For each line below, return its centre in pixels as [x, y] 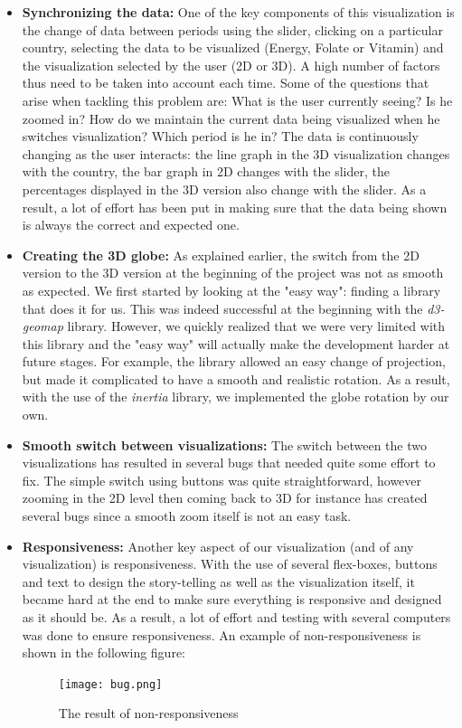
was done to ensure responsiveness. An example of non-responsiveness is [222, 634]
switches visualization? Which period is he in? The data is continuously [220, 136]
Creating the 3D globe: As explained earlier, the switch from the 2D [221, 255]
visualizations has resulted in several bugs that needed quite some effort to [229, 463]
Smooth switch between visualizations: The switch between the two [224, 444]
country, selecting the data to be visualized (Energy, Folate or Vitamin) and [233, 47]
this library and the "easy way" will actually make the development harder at [236, 343]
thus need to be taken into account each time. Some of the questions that [226, 83]
